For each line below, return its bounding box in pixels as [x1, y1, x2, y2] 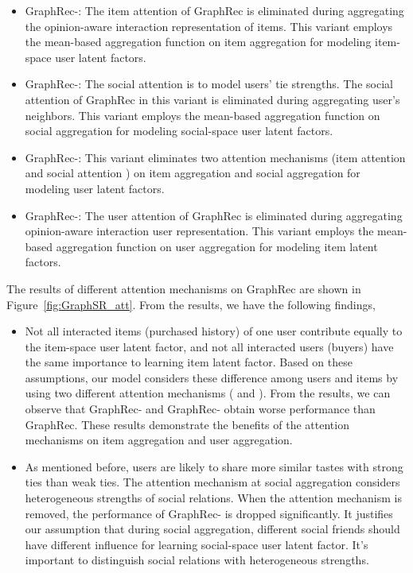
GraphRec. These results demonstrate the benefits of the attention [25, 416, 349, 432]
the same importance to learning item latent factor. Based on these [25, 354, 353, 370]
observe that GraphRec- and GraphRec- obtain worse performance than [25, 401, 376, 417]
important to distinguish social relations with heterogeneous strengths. [25, 552, 369, 568]
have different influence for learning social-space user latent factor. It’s [25, 536, 368, 552]
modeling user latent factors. [25, 180, 165, 196]
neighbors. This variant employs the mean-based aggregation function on [25, 106, 380, 123]
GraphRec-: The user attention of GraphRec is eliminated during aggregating [25, 207, 403, 223]
